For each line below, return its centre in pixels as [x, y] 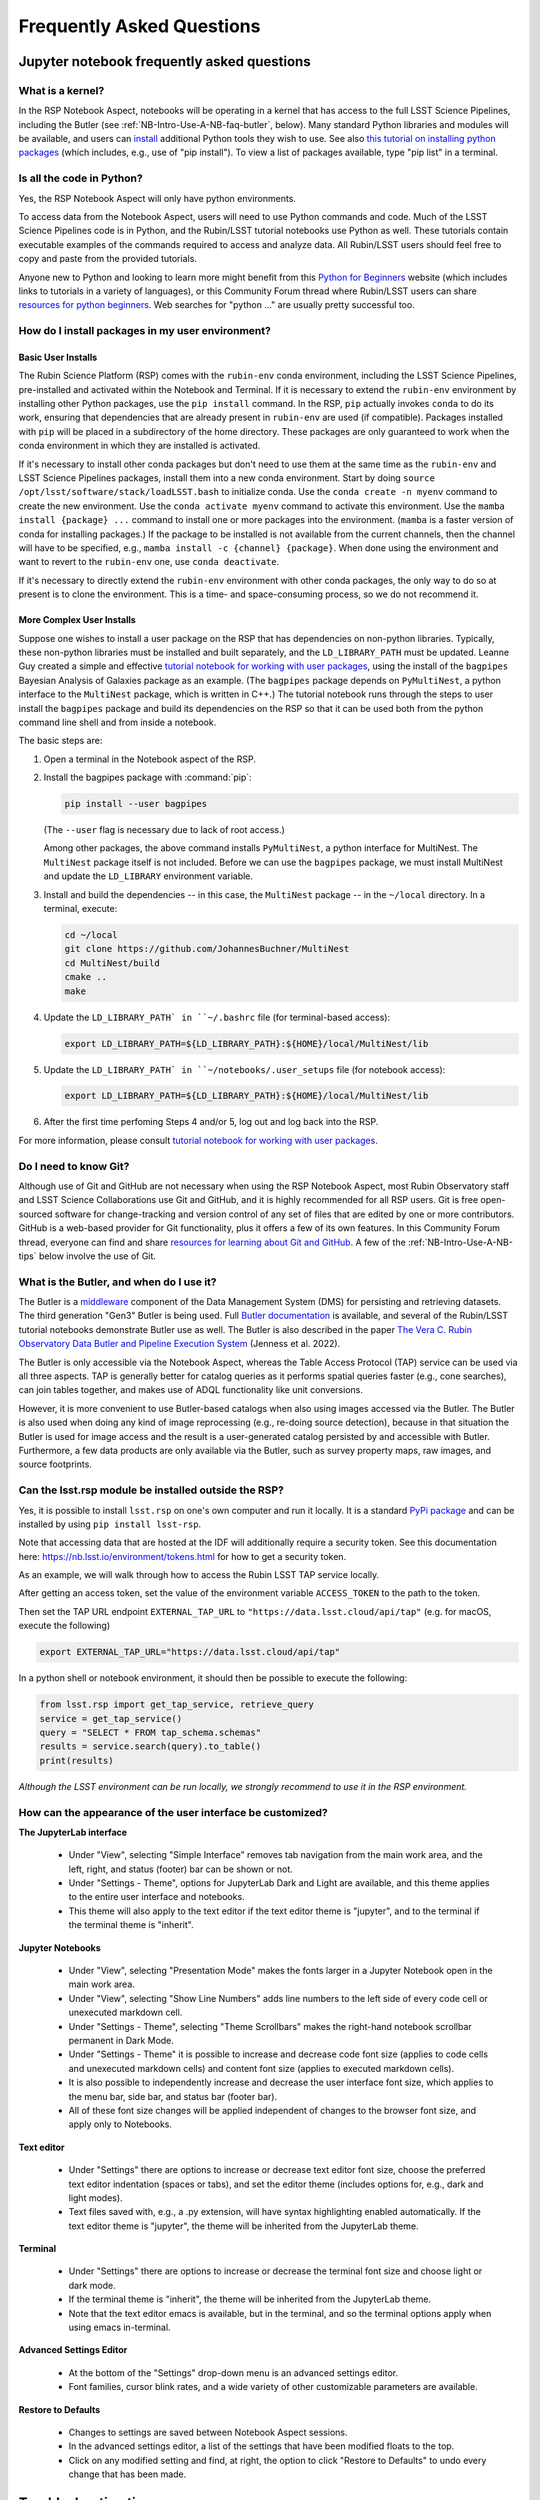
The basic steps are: [60, 741]
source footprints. [55, 1464]
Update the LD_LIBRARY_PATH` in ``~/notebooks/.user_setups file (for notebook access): [244, 1069]
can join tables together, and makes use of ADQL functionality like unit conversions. [191, 1390]
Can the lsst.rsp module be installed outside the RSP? [151, 1490]
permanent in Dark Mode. [121, 2040]
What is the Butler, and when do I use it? [117, 1282]
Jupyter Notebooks [60, 1947]
